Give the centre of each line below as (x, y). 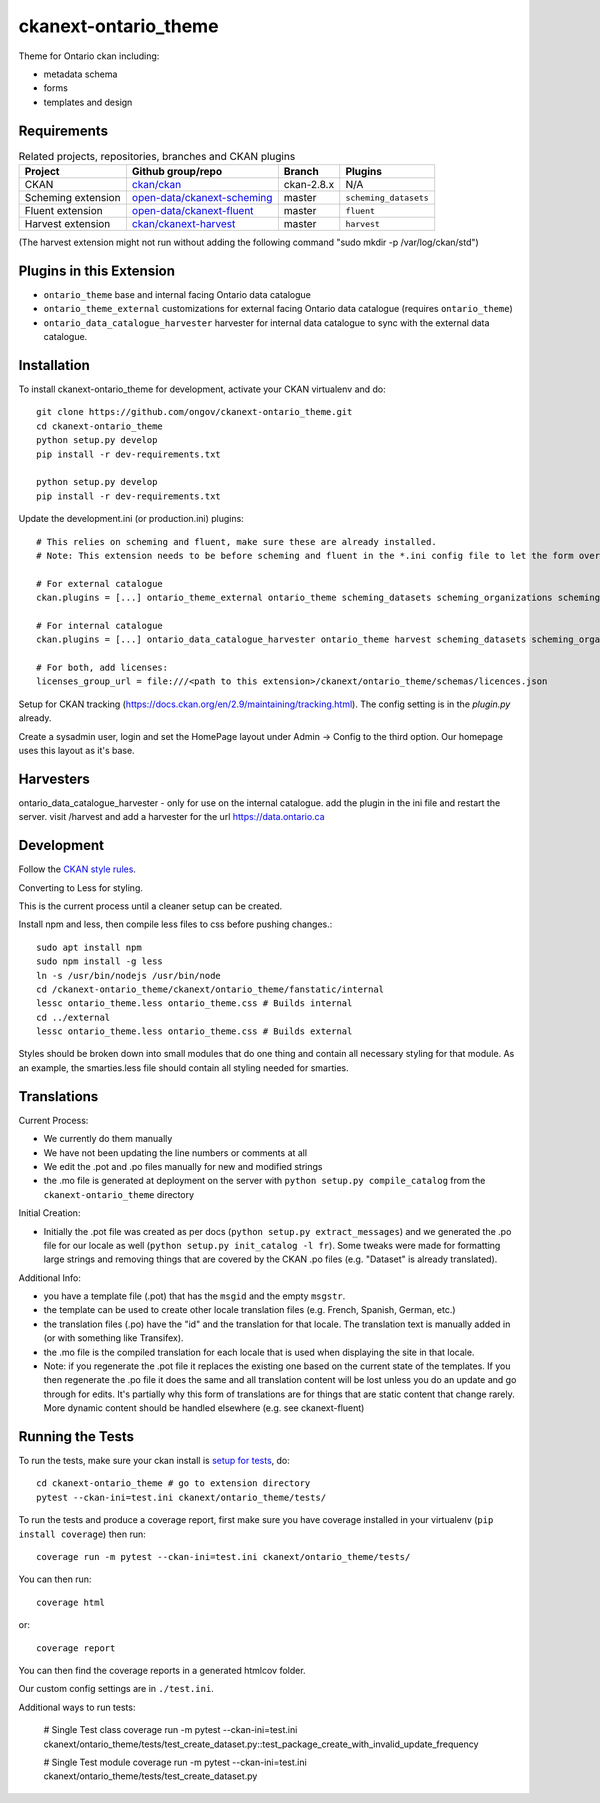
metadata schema (80, 74)
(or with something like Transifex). (113, 1338)
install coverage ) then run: (82, 1534)
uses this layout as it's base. (76, 750)
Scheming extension (72, 197)
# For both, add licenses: (102, 668)
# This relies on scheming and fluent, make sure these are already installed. (236, 541)
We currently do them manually (108, 1139)
